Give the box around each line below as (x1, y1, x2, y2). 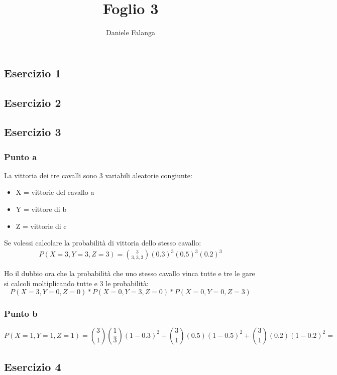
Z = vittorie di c (16, 220, 67, 231)
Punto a (4, 150, 37, 163)
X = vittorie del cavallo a (16, 187, 94, 197)
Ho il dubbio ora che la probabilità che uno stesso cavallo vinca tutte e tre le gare (4, 268, 255, 279)
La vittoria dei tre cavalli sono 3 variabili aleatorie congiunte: (4, 170, 192, 180)
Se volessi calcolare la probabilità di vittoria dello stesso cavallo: (4, 237, 201, 248)
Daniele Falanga (105, 27, 155, 38)
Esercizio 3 (4, 124, 61, 140)
